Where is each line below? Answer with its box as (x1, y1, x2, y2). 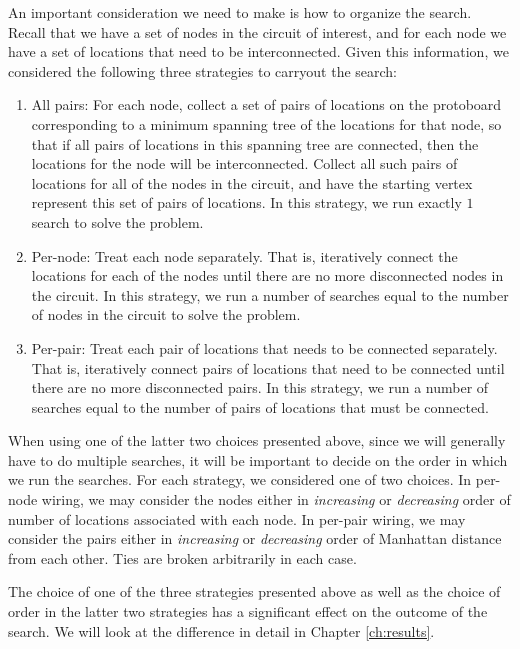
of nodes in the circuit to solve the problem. (31, 304, 301, 325)
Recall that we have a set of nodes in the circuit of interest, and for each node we (8, 21, 507, 42)
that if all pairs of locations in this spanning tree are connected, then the (31, 133, 479, 154)
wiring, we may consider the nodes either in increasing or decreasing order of (41, 489, 511, 510)
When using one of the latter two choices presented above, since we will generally (8, 430, 506, 451)
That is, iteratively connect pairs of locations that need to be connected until (31, 357, 505, 378)
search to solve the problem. (31, 211, 204, 232)
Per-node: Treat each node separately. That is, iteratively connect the (31, 245, 458, 266)
